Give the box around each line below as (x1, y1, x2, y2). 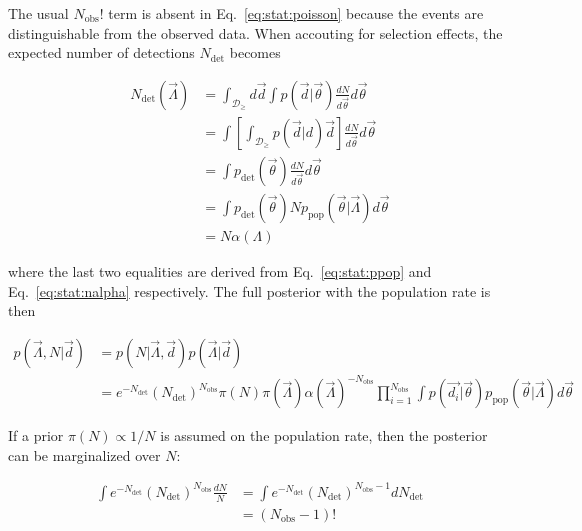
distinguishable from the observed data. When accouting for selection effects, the (8, 22, 503, 43)
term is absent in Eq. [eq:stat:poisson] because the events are (108, 3, 484, 23)
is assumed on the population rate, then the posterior (160, 425, 488, 446)
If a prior (8, 425, 64, 446)
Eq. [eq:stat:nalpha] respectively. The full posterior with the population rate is (8, 280, 491, 301)
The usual (8, 3, 69, 23)
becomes (229, 42, 281, 63)
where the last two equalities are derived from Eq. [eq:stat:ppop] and (8, 260, 432, 281)
